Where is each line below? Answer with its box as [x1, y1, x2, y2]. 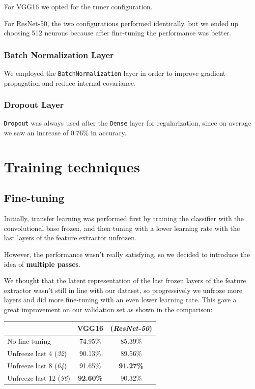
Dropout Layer [4, 98, 64, 111]
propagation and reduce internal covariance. [4, 77, 136, 88]
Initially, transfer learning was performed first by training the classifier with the [4, 213, 244, 224]
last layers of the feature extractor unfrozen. [4, 232, 137, 243]
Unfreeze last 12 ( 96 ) [7, 372, 70, 383]
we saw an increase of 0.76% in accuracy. [4, 128, 127, 138]
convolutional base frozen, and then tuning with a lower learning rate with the [4, 223, 240, 233]
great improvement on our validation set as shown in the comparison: [4, 304, 213, 315]
